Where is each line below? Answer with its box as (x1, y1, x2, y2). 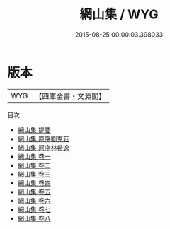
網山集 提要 (17, 125, 51, 134)
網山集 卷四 (17, 178, 51, 187)
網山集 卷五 (17, 187, 51, 196)
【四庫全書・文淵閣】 (35, 91, 106, 101)
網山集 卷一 (17, 152, 51, 160)
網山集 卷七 (17, 205, 51, 213)
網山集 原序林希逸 (17, 143, 69, 152)
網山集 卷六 (17, 196, 51, 205)
